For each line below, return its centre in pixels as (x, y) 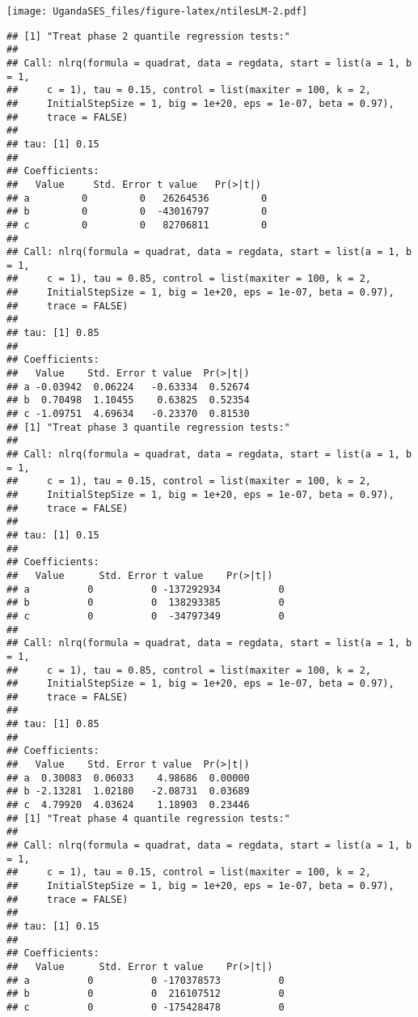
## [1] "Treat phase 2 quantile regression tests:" (148, 36)
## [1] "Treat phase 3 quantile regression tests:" (148, 427)
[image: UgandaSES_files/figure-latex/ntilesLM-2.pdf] (157, 11)
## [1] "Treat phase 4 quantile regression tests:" (148, 818)
